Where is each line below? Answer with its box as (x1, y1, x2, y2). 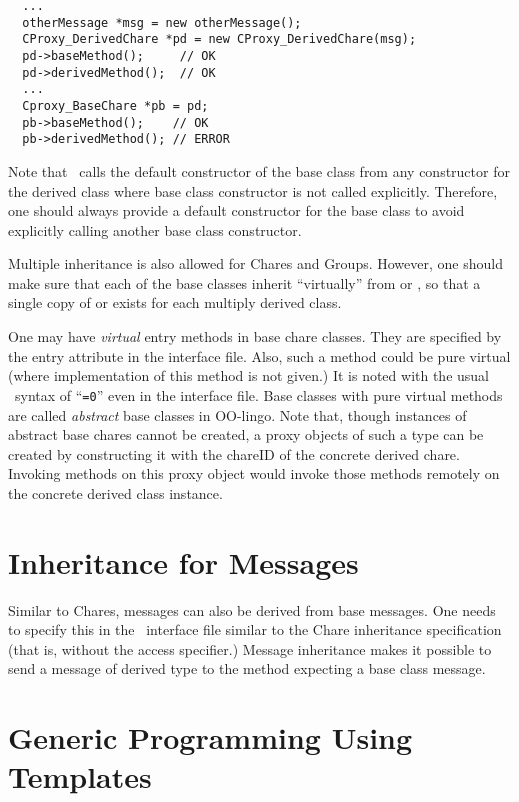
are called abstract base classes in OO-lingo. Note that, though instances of (8, 404, 467, 425)
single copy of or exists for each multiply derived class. (8, 292, 342, 313)
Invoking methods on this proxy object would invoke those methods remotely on (8, 463, 500, 484)
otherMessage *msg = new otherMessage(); (22, 15, 302, 30)
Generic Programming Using (8, 717, 413, 758)
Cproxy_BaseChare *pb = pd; (22, 98, 209, 113)
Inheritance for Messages (8, 541, 359, 582)
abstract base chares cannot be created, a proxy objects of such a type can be (8, 424, 484, 445)
